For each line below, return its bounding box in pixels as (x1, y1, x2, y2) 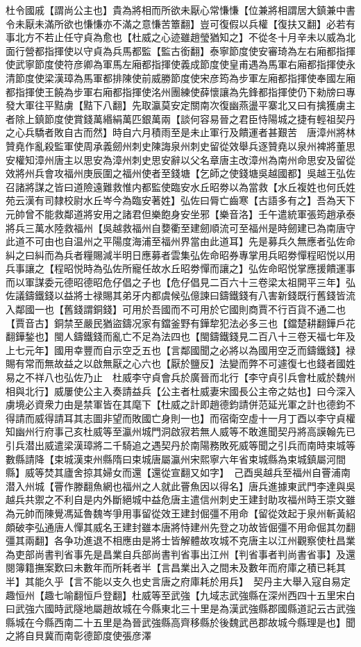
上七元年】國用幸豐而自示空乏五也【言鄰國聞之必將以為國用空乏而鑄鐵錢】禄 (6, 342, 355, 357)
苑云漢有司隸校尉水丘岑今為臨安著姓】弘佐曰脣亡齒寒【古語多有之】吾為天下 (6, 193, 355, 208)
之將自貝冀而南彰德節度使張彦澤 (6, 628, 151, 643)
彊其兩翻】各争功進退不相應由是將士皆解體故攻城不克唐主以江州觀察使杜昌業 (6, 533, 355, 548)
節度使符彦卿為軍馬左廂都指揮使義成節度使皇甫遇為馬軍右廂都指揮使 (34, 57, 346, 72)
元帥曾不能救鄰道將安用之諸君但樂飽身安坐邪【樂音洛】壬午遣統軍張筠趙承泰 (6, 206, 355, 221)
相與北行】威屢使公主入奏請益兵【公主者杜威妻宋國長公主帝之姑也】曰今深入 (6, 383, 355, 398)
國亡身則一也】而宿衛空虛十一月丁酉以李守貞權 (141, 410, 355, 425)
